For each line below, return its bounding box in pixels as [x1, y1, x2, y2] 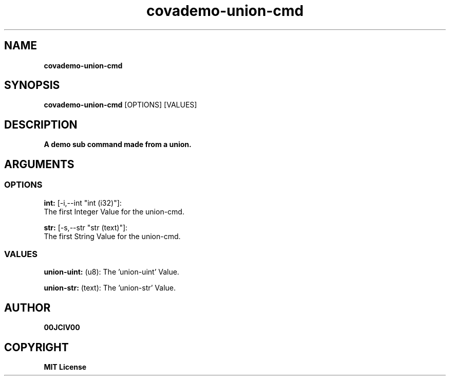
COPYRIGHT [4, 340, 69, 354]
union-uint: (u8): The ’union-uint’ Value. [44, 267, 179, 277]
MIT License [44, 362, 87, 371]
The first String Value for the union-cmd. [44, 231, 181, 241]
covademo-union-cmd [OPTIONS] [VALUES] [44, 100, 197, 110]
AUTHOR [4, 301, 51, 314]
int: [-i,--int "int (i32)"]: [44, 198, 122, 207]
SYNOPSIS [4, 79, 60, 92]
